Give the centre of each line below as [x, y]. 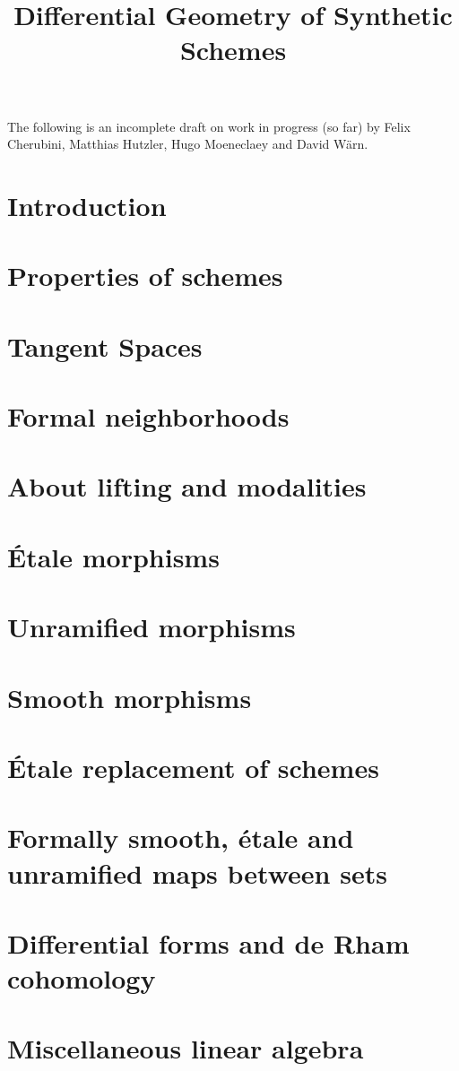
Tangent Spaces [105, 345]
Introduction [87, 205]
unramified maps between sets [197, 872]
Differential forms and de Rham [208, 942]
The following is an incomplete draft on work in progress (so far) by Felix [209, 126]
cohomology [82, 978]
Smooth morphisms [130, 697]
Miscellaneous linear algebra [186, 1048]
